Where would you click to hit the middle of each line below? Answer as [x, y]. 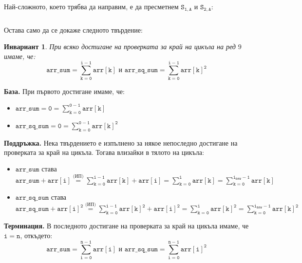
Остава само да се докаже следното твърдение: [73, 30]
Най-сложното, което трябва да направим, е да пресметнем [91, 6]
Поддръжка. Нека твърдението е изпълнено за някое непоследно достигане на [121, 142]
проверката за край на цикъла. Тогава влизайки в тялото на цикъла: [104, 152]
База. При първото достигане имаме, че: [64, 91]
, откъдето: [36, 235]
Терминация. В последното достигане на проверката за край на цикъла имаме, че [126, 225]
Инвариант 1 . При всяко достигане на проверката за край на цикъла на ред [120, 47]
